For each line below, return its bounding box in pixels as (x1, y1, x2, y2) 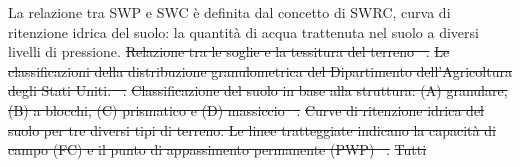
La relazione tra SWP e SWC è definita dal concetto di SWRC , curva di (8, 2, 451, 22)
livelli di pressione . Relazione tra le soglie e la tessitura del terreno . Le (8, 41, 450, 62)
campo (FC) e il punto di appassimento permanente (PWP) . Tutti (8, 139, 427, 160)
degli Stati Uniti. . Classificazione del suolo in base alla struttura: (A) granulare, (8, 80, 508, 101)
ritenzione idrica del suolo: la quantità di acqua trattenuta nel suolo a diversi (8, 21, 479, 42)
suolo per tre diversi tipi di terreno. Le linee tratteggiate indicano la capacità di (8, 119, 496, 140)
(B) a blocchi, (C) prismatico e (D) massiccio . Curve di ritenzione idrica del (8, 99, 484, 120)
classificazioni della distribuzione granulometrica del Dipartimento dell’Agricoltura (8, 60, 512, 81)
